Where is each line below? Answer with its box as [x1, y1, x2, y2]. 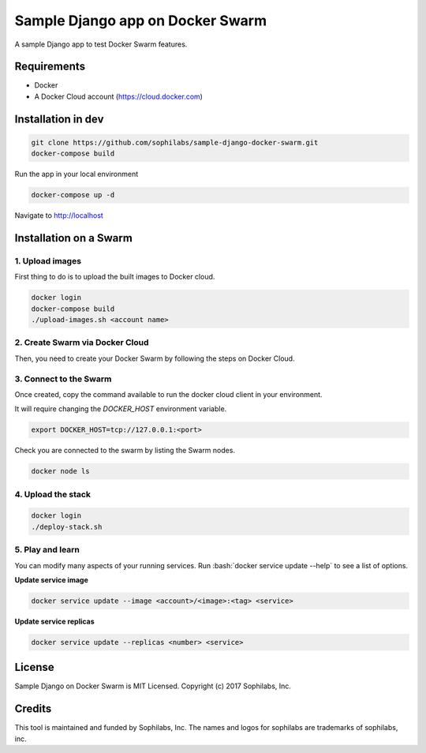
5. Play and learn [14, 545, 80, 556]
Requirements [14, 60, 86, 73]
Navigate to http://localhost [14, 211, 104, 220]
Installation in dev [14, 112, 104, 126]
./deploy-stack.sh [31, 522, 103, 531]
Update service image [14, 575, 88, 584]
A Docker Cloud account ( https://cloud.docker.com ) [34, 92, 203, 101]
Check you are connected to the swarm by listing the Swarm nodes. [14, 446, 236, 455]
